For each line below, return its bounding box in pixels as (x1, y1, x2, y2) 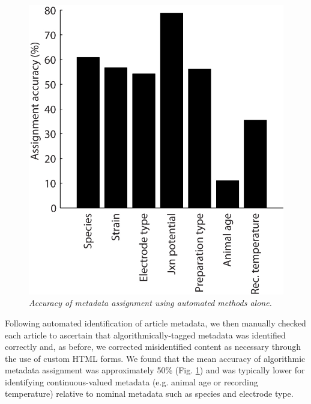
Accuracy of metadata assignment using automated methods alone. (29, 296, 272, 309)
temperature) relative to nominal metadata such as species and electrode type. (5, 387, 294, 400)
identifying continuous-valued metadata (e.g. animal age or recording (5, 375, 258, 388)
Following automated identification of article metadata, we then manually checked (5, 316, 306, 329)
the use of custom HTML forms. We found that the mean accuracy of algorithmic (5, 352, 306, 364)
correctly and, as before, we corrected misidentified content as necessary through (5, 340, 301, 353)
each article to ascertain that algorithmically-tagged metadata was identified (5, 328, 286, 341)
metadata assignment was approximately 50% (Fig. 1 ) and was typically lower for (5, 364, 305, 376)
